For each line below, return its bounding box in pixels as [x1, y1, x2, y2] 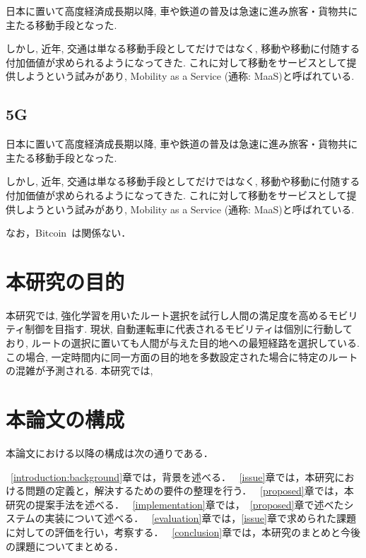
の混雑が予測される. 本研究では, [6, 363, 153, 378]
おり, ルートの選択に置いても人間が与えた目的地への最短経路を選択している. [6, 336, 360, 350]
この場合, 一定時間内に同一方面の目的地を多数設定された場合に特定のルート [6, 349, 358, 364]
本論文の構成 [6, 405, 125, 434]
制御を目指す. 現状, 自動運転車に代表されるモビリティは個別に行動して [25, 321, 353, 336]
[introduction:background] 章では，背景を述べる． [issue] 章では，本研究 [11, 469, 335, 484]
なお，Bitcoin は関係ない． [6, 225, 131, 240]
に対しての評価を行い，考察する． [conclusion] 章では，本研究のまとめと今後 [6, 524, 361, 539]
